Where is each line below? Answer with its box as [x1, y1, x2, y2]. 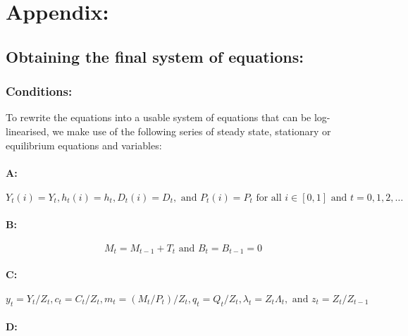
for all [256, 192, 282, 203]
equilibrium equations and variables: [6, 137, 162, 152]
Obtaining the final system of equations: [6, 45, 304, 67]
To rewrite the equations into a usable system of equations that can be [6, 110, 311, 125]
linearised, [6, 123, 49, 138]
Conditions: [6, 82, 73, 100]
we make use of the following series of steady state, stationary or [52, 123, 331, 138]
